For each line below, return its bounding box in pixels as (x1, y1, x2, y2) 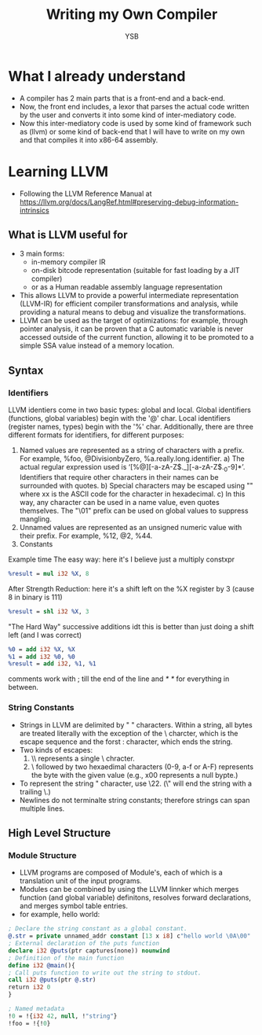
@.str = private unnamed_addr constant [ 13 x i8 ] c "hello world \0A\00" (8, 932, 251, 941)
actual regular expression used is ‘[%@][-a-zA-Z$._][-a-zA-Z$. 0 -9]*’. (19, 462, 246, 473)
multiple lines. (19, 804, 65, 813)
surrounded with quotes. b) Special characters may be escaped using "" (19, 481, 253, 490)
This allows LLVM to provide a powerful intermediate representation (19, 291, 239, 300)
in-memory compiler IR (31, 257, 106, 267)
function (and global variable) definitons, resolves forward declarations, (19, 893, 252, 902)
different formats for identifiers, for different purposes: (8, 430, 184, 440)
